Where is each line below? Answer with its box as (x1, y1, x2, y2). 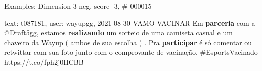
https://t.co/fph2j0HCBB (4, 56, 84, 67)
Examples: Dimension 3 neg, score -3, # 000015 (4, 1, 152, 11)
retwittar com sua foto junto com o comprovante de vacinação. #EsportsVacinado (4, 47, 258, 57)
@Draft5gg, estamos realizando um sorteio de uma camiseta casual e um (4, 27, 233, 38)
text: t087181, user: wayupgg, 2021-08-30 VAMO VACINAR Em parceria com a (4, 17, 255, 28)
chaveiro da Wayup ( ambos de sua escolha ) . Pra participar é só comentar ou (4, 37, 252, 47)
